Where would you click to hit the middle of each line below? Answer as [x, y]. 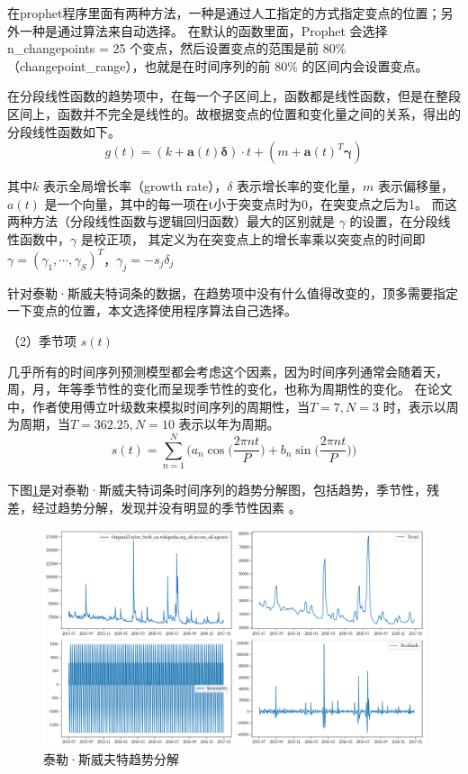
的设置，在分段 [394, 221]
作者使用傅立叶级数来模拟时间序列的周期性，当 [171, 406]
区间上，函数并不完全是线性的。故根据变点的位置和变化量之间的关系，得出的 [234, 113]
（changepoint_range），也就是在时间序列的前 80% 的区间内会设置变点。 [218, 65]
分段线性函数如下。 [64, 131]
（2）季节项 [42, 341]
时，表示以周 [421, 406]
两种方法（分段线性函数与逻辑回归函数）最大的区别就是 [171, 221]
